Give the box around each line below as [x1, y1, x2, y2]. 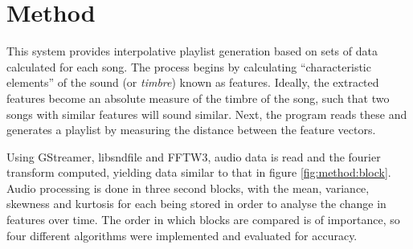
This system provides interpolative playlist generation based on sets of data [6, 43, 378, 59]
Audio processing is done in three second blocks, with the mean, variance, [6, 179, 370, 196]
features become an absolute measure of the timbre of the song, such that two [6, 89, 390, 106]
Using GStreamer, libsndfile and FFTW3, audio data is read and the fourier [6, 148, 381, 165]
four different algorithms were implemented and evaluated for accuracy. [6, 227, 358, 243]
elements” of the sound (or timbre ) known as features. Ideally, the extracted [6, 74, 379, 91]
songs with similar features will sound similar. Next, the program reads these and [6, 105, 407, 122]
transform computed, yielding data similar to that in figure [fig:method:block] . [6, 164, 391, 181]
